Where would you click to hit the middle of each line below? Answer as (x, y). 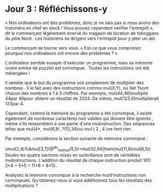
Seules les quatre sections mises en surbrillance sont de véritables (73, 155)
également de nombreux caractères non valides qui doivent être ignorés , (79, 118)
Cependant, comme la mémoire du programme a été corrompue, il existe (79, 113)
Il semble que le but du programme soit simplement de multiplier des (74, 83)
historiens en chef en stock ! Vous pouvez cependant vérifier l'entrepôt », (80, 28)
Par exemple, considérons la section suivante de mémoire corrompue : (77, 138)
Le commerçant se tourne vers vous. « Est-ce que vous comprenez (73, 48)
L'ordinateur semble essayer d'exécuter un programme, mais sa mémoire (79, 63)
